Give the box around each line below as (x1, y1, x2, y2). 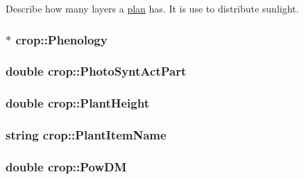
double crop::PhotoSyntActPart (6, 62, 187, 80)
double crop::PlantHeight (6, 94, 149, 112)
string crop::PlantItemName (6, 126, 167, 144)
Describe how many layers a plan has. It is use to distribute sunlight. (6, 1, 299, 15)
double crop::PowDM (6, 157, 127, 175)
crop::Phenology (15, 31, 108, 48)
